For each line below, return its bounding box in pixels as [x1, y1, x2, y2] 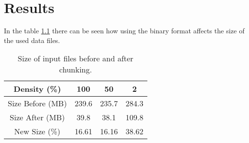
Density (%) [14, 83, 61, 95]
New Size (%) [14, 126, 60, 137]
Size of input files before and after [18, 53, 134, 64]
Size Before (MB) [8, 98, 67, 109]
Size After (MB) [10, 112, 65, 123]
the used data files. [4, 35, 60, 45]
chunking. [59, 64, 92, 75]
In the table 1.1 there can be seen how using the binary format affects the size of [4, 26, 245, 36]
